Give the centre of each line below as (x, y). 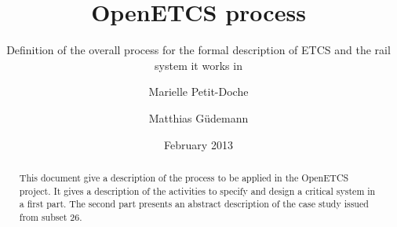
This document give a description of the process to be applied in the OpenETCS (184, 177)
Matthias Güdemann (198, 117)
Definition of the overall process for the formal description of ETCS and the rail (198, 50)
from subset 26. (51, 216)
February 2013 (198, 144)
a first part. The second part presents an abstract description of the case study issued (194, 204)
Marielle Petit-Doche (198, 92)
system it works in (198, 65)
